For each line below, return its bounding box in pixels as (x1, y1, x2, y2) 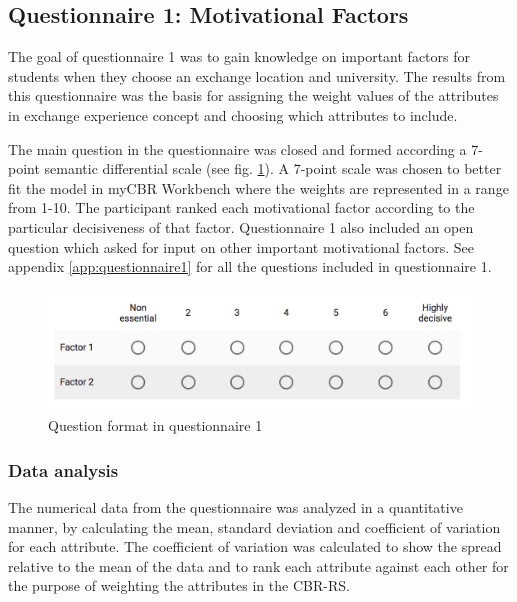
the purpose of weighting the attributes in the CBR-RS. (8, 575, 350, 596)
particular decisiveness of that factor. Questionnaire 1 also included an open (8, 216, 474, 237)
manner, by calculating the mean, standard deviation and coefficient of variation (8, 516, 501, 537)
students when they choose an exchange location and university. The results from (8, 65, 506, 86)
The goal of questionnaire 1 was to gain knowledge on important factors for (8, 46, 470, 67)
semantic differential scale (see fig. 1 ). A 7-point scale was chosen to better (44, 158, 502, 179)
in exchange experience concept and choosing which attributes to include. (8, 104, 458, 125)
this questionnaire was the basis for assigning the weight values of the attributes (8, 85, 499, 106)
